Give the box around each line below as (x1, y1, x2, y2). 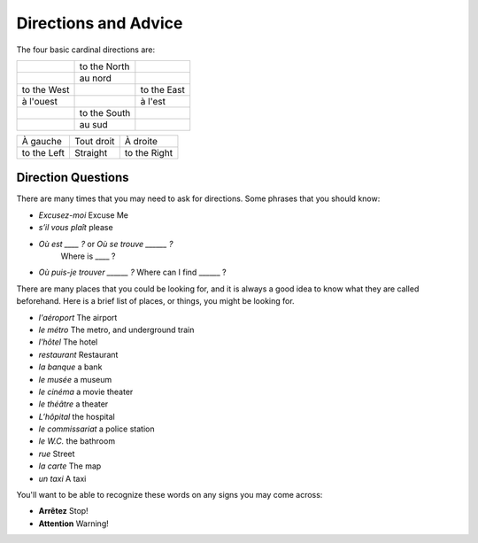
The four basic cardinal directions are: (16, 44, 156, 55)
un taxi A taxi (38, 473, 87, 484)
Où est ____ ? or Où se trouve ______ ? (38, 238, 173, 249)
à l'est (140, 95, 166, 107)
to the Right (124, 146, 173, 159)
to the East (140, 83, 186, 96)
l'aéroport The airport (38, 312, 118, 322)
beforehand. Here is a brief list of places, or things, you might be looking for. (16, 296, 296, 306)
